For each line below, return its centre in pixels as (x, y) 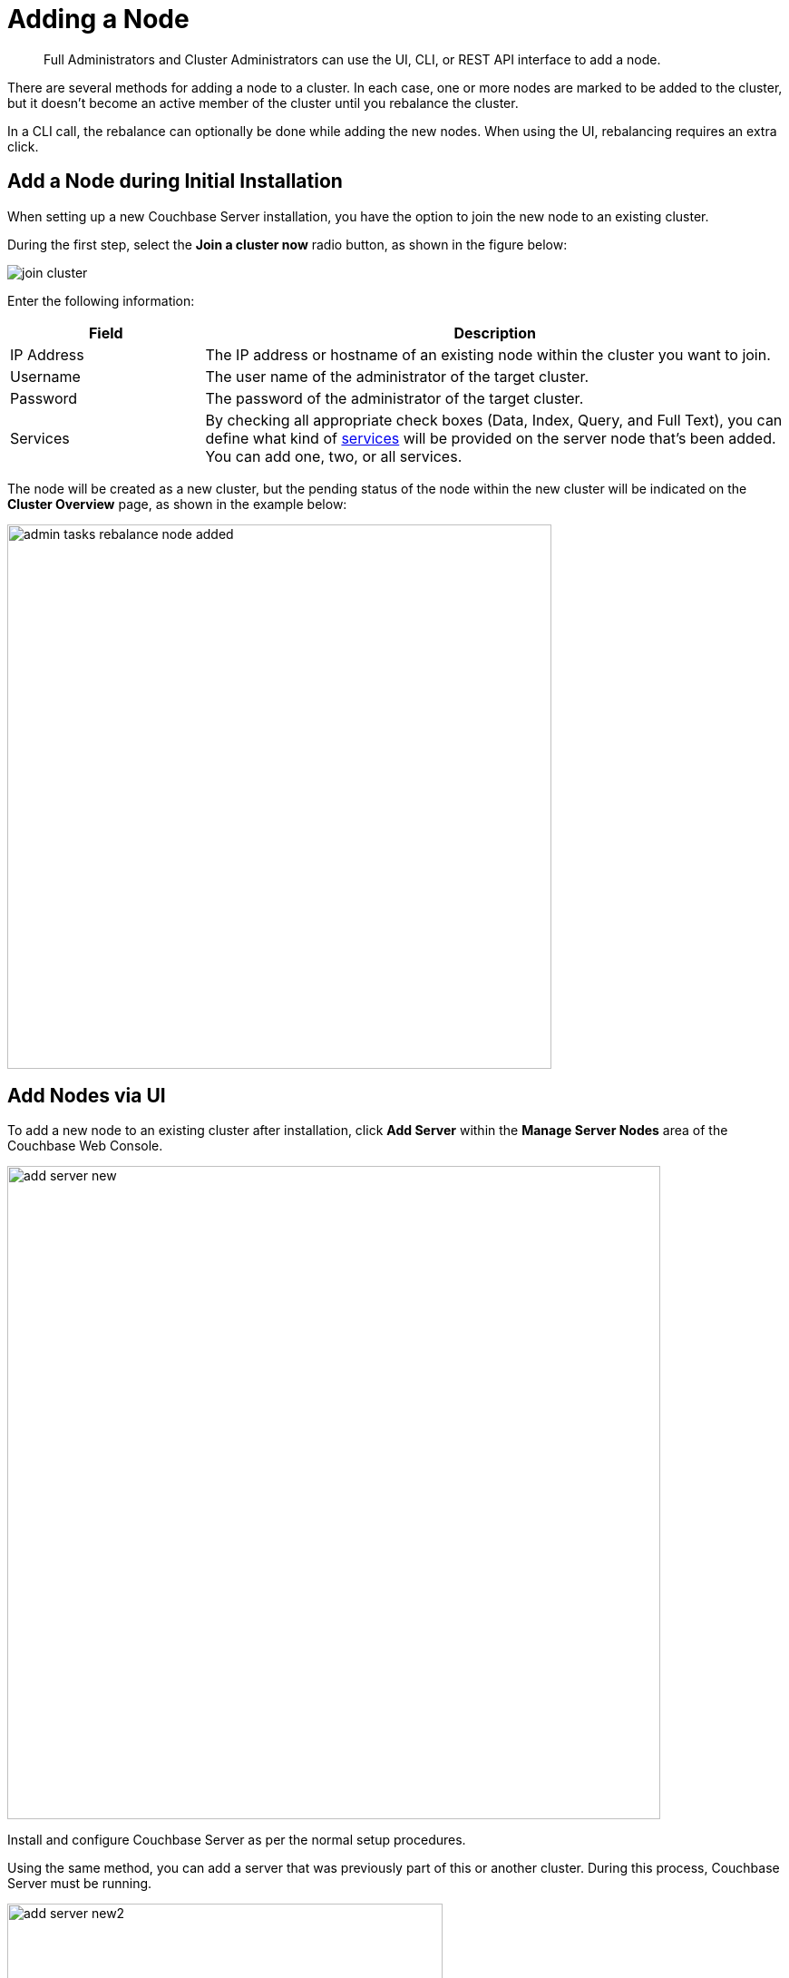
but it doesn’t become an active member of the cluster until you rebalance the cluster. (263, 103)
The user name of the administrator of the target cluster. (397, 376)
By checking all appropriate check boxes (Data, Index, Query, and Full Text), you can (494, 420)
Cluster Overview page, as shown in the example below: (177, 504)
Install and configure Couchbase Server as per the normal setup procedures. (237, 1840)
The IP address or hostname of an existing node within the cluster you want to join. (488, 354)
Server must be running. (80, 1884)
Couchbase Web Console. (85, 1146)
